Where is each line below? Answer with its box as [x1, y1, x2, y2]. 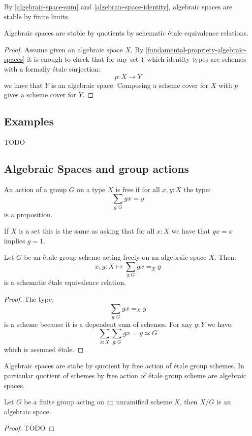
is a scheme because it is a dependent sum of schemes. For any [4, 318, 192, 329]
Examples [4, 114, 54, 129]
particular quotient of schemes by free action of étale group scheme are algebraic [4, 370, 247, 380]
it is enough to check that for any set [27, 54, 139, 64]
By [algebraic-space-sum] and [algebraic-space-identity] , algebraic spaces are [4, 1, 232, 11]
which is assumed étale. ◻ [4, 344, 84, 354]
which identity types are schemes [147, 54, 246, 64]
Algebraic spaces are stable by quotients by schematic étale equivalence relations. [4, 28, 249, 38]
